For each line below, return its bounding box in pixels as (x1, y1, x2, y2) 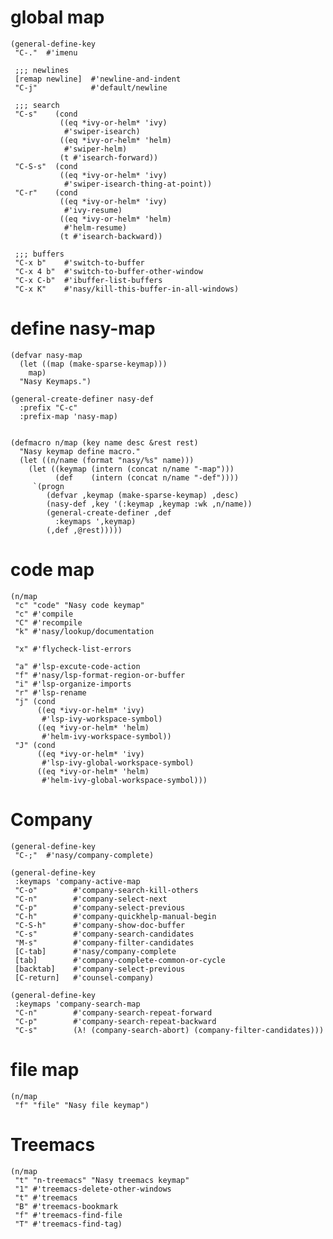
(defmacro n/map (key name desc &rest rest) (10, 437, 199, 448)
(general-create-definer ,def (46, 507, 172, 518)
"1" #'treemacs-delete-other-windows (14, 1184, 172, 1194)
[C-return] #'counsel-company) (14, 972, 155, 983)
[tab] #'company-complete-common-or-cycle (14, 955, 226, 965)
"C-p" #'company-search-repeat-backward (14, 1016, 217, 1026)
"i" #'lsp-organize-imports (14, 679, 132, 689)
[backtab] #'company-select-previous (14, 964, 186, 974)
